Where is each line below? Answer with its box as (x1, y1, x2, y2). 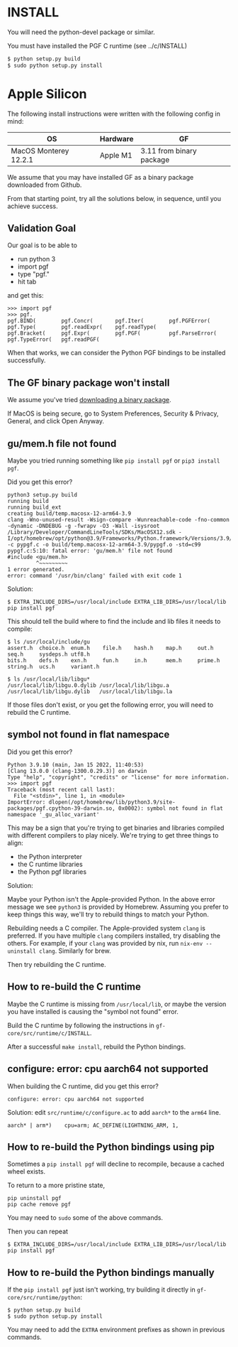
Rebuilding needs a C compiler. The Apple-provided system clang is (7, 924, 205, 932)
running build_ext (7, 504, 62, 512)
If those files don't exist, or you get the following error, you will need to (7, 700, 214, 709)
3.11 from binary (140, 146, 197, 156)
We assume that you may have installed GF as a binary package (7, 173, 194, 181)
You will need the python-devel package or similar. (7, 28, 156, 36)
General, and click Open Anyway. (7, 417, 105, 426)
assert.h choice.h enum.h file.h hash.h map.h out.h (7, 644, 214, 652)
